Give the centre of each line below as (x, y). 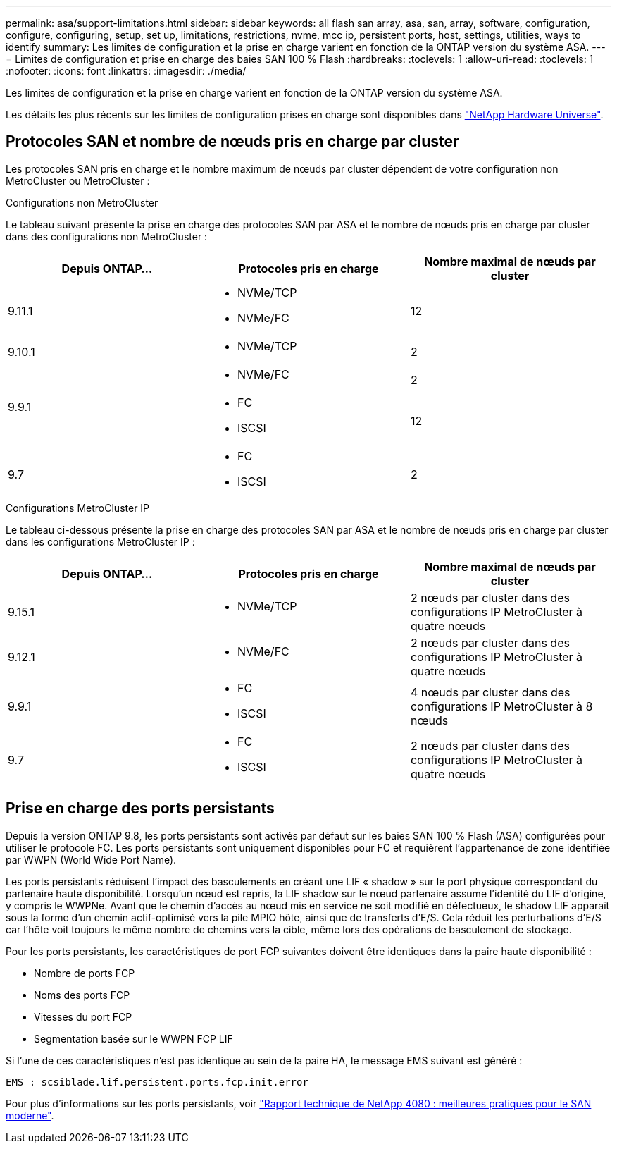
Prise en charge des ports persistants (140, 809)
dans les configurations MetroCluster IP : (100, 541)
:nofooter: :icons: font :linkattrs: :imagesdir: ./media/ (126, 71)
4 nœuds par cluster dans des (490, 692)
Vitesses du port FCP (83, 1016)
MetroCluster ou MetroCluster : (78, 180)
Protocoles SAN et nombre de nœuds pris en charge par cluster (232, 142)
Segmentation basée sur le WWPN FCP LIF (133, 1038)
